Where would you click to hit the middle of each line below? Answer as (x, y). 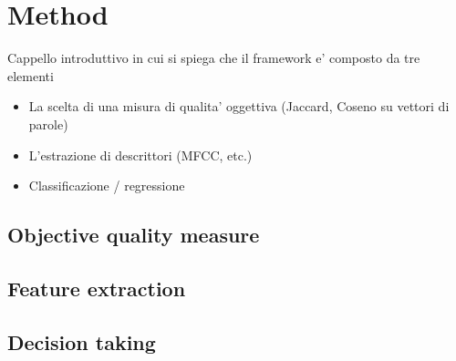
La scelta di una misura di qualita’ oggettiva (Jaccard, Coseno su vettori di (239, 106)
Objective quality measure (134, 235)
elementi (31, 75)
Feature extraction (97, 288)
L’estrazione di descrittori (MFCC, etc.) (140, 155)
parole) (48, 124)
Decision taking (82, 341)
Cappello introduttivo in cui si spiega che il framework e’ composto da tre (214, 58)
